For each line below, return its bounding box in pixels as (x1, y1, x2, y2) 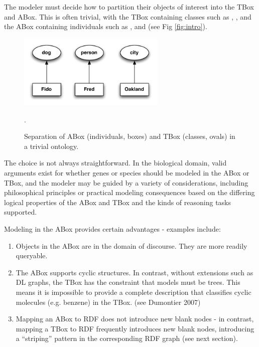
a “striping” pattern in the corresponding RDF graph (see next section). (16, 333, 238, 343)
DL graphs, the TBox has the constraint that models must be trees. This (16, 277, 240, 287)
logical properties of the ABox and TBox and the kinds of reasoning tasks (4, 197, 231, 207)
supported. (4, 207, 37, 217)
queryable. (16, 250, 48, 261)
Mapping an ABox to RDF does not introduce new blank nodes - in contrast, (16, 313, 254, 324)
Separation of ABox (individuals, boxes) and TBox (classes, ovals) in (24, 131, 235, 141)
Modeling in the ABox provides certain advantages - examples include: (4, 223, 221, 234)
